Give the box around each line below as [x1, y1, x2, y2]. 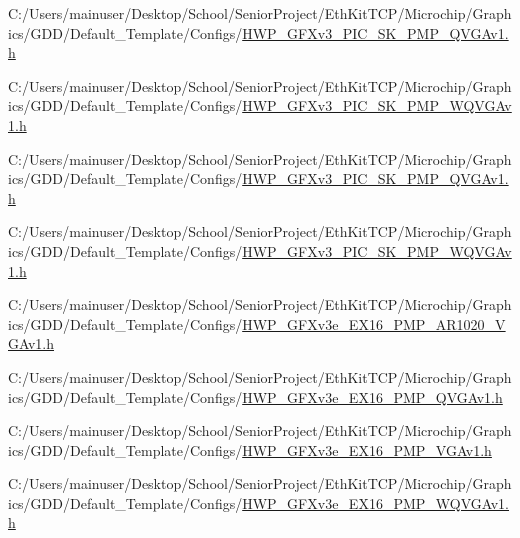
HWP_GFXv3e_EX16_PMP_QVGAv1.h [242, 386, 503, 407]
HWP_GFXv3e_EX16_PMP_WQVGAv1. [242, 492, 510, 513]
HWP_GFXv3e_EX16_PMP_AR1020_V [242, 313, 506, 334]
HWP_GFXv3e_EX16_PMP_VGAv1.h [242, 439, 492, 460]
